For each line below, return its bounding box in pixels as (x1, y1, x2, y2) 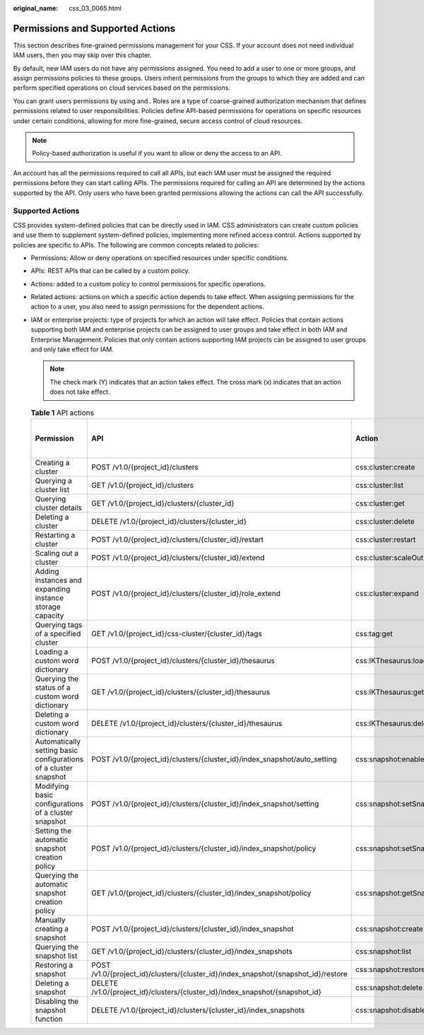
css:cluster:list (355, 480, 404, 490)
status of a (35, 682, 71, 692)
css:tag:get (355, 628, 393, 638)
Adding (35, 566, 59, 576)
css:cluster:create (355, 462, 416, 472)
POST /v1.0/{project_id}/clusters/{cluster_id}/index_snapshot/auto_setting (91, 754, 337, 764)
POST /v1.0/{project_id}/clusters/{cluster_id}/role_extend (91, 588, 281, 598)
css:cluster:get (355, 498, 406, 508)
